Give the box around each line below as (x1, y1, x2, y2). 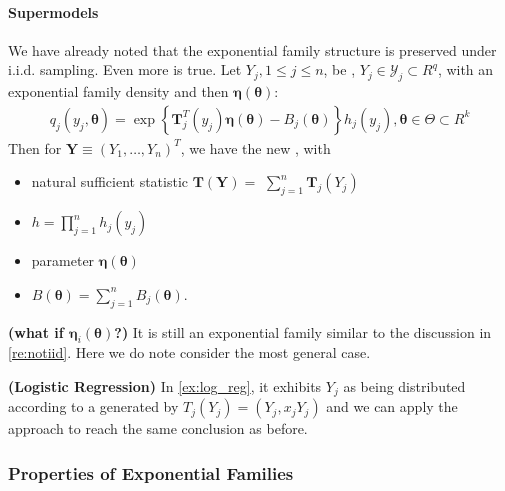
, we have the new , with (180, 137, 331, 158)
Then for (8, 137, 62, 158)
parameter (31, 250, 95, 271)
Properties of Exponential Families (8, 460, 294, 485)
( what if (8, 321, 64, 342)
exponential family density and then (8, 81, 229, 102)
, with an (437, 59, 494, 80)
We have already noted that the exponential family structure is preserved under (8, 39, 497, 60)
